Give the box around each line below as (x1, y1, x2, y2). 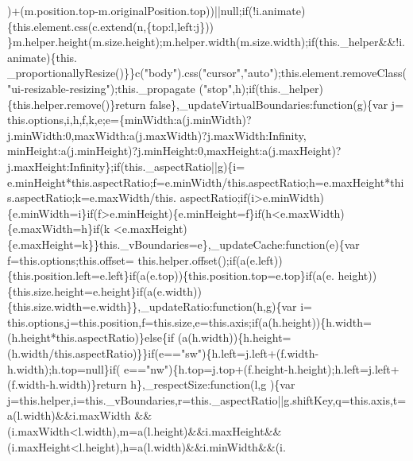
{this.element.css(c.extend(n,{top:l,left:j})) (7, 17, 214, 34)
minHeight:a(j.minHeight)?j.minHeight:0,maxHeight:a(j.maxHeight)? (7, 142, 342, 159)
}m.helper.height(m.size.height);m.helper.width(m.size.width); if (7, 33, 315, 50)
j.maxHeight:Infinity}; (7, 157, 114, 174)
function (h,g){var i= (212, 298, 312, 315)
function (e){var (285, 235, 360, 252)
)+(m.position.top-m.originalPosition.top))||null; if (7, 2, 249, 18)
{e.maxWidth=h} (7, 220, 94, 237)
